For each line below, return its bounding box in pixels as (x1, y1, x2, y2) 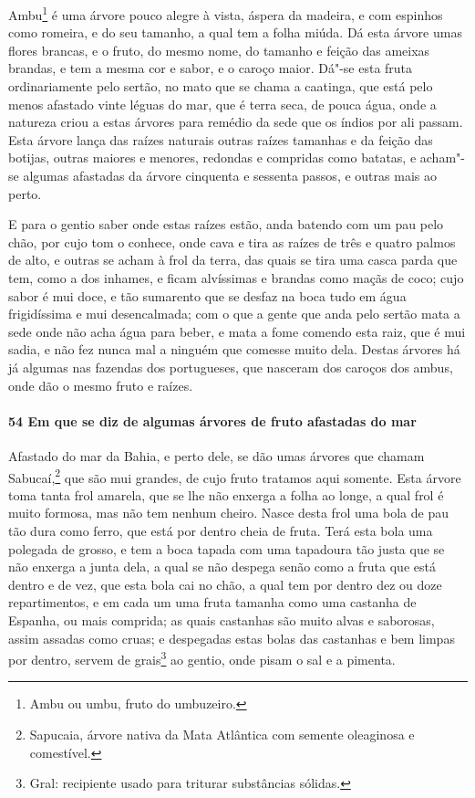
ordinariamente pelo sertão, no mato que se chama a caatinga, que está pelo (8, 77, 433, 96)
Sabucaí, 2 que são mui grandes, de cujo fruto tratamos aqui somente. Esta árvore (8, 465, 461, 487)
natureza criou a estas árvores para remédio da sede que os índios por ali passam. (8, 112, 463, 131)
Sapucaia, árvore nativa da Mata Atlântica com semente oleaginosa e (29, 724, 415, 743)
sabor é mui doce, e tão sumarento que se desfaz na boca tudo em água (8, 286, 407, 305)
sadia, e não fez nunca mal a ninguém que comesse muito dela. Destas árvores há (8, 340, 460, 359)
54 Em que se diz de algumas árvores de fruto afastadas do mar (8, 411, 417, 430)
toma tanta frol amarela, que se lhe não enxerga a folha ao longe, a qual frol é (8, 485, 444, 504)
